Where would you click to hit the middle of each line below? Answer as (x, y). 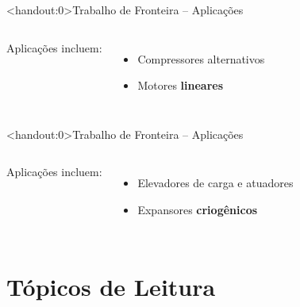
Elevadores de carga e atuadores (215, 183)
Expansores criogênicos (198, 209)
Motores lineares (181, 85)
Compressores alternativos (201, 58)
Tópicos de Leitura (111, 286)
